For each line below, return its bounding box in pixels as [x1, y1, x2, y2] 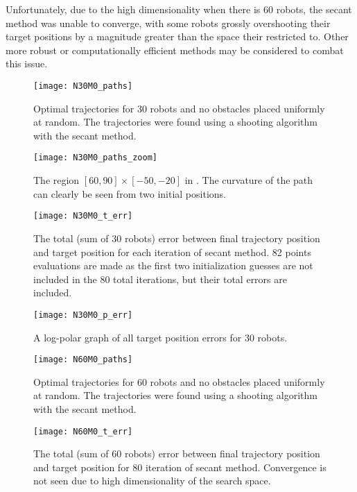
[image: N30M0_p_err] [33, 309, 133, 320]
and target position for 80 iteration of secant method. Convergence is [33, 459, 326, 474]
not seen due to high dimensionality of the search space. [33, 473, 271, 488]
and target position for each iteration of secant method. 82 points [33, 244, 311, 259]
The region [33, 173, 80, 187]
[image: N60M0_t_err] [33, 426, 133, 436]
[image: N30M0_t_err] [33, 211, 133, 221]
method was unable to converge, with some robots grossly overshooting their [6, 15, 331, 30]
